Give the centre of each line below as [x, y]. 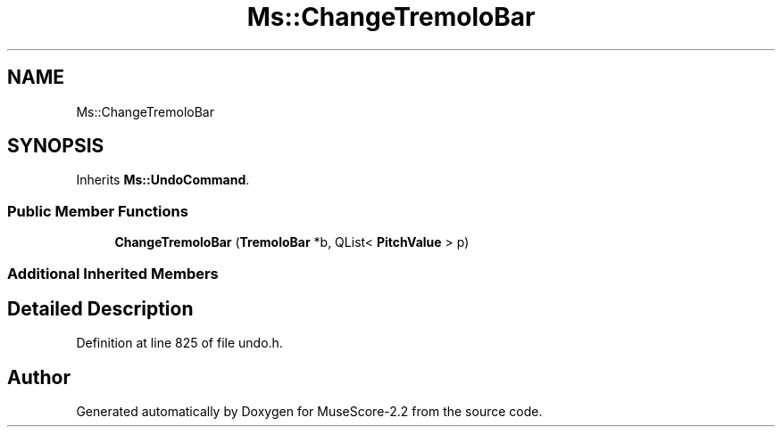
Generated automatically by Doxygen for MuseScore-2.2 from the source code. [309, 412]
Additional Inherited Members [113, 273]
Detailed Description [100, 308]
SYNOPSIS [56, 146]
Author [39, 377]
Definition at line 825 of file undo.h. [179, 343]
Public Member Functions [98, 211]
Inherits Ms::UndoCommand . [163, 180]
